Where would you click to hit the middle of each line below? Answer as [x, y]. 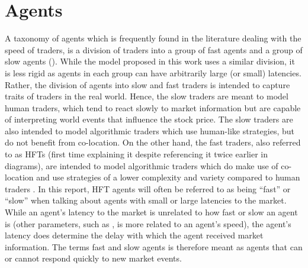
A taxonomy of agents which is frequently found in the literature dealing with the [153, 38]
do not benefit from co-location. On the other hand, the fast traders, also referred [153, 142]
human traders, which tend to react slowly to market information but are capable [153, 107]
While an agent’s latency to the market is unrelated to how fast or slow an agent [151, 212]
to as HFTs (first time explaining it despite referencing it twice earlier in [137, 154]
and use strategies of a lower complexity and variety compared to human [168, 177]
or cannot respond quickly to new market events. [93, 258]
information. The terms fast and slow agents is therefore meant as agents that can [154, 246]
